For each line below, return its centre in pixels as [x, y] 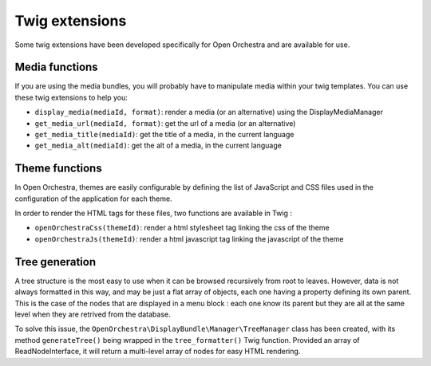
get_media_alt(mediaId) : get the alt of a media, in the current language [158, 146]
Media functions [57, 67]
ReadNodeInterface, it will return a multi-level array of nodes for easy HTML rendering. [158, 352]
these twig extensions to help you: [71, 97]
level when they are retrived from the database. [93, 314]
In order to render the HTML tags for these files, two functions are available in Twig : [154, 213]
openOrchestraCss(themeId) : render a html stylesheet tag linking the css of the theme [182, 228]
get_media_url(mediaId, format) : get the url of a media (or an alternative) [165, 123]
